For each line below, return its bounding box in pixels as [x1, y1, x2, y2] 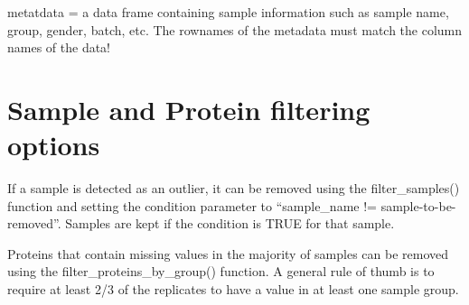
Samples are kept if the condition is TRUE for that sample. [65, 214, 395, 233]
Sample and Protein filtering [7, 90, 371, 127]
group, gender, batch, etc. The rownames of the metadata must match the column [7, 20, 463, 39]
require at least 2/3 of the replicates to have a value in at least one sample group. [7, 280, 459, 299]
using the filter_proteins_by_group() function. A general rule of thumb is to [7, 262, 435, 281]
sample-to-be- [380, 196, 456, 215]
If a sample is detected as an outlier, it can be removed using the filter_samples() [7, 179, 460, 198]
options [7, 126, 100, 163]
